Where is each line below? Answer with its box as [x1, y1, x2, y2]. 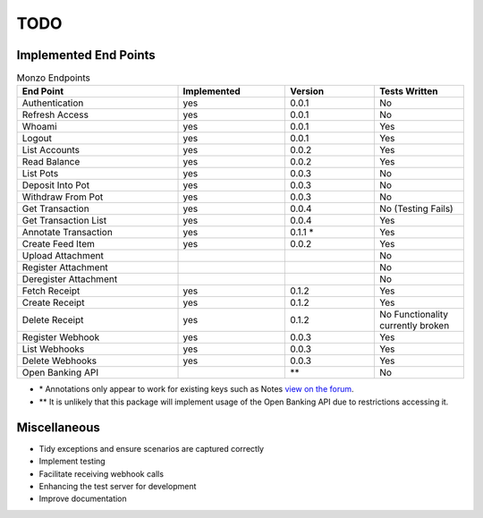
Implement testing [38, 456, 106, 467]
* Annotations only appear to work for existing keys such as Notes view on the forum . [38, 384, 354, 395]
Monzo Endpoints [16, 72, 91, 84]
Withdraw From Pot [21, 191, 104, 203]
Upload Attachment [21, 250, 105, 262]
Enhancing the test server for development [38, 480, 197, 491]
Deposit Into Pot [21, 179, 89, 191]
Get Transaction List [21, 215, 107, 227]
